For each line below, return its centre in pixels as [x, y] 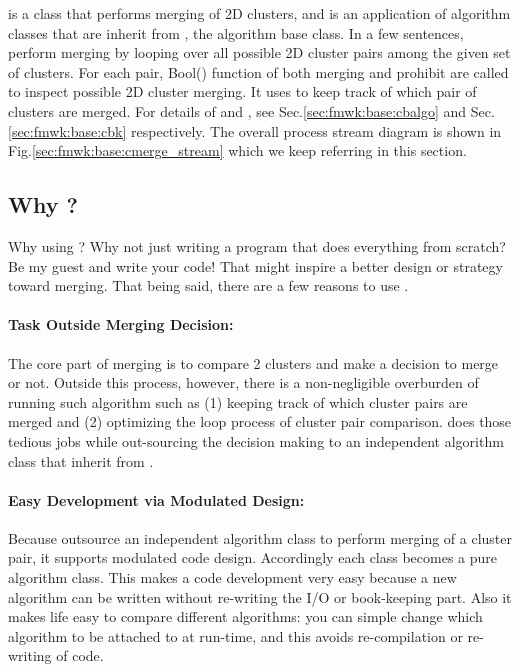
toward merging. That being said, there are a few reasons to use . [208, 285]
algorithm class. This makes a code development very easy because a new [232, 577]
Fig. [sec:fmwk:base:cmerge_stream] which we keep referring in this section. [237, 150]
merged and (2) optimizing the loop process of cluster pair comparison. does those [260, 421]
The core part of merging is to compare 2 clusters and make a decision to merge [253, 362]
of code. [80, 655]
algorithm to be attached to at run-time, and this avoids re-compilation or [235, 635]
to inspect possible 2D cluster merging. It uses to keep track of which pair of [242, 91]
